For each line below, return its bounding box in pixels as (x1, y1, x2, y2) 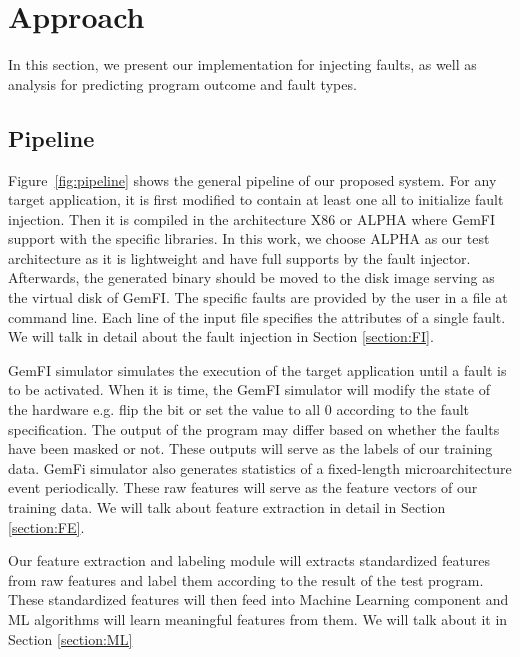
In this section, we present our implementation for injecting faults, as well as (8, 54, 477, 75)
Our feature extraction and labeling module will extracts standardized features (8, 550, 490, 571)
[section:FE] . (8, 516, 85, 537)
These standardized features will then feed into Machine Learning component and (8, 589, 509, 610)
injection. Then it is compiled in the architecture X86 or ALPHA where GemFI (8, 208, 496, 229)
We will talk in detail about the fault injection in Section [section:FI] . (8, 326, 434, 347)
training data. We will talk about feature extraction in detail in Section (8, 497, 446, 518)
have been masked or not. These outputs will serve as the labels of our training (8, 438, 493, 459)
